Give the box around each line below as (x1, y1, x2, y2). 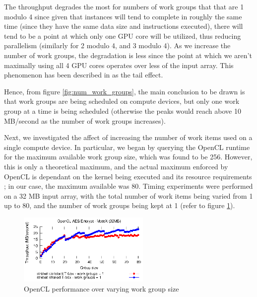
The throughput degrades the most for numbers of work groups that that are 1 (4, 1, 244, 11)
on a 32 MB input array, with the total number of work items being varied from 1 (4, 190, 253, 201)
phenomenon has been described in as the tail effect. (4, 70, 163, 80)
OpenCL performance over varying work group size (24, 283, 179, 294)
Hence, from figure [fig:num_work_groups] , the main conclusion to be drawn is (4, 86, 245, 96)
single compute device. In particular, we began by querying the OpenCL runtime (4, 142, 250, 152)
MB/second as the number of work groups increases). (4, 115, 166, 126)
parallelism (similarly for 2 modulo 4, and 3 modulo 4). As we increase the (4, 40, 231, 51)
